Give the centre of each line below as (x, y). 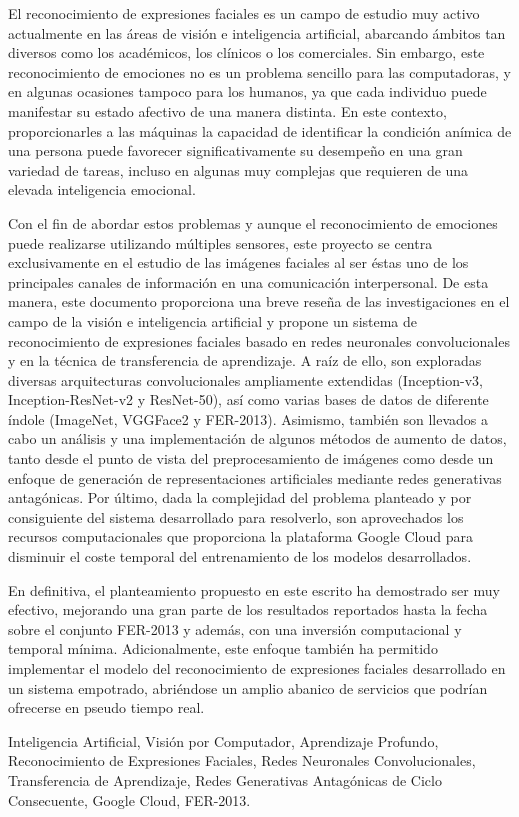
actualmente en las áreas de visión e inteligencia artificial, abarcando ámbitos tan (257, 32)
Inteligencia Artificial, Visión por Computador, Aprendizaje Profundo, (223, 740)
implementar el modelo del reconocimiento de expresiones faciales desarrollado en (257, 668)
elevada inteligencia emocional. (102, 189)
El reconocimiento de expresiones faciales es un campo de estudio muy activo (244, 13)
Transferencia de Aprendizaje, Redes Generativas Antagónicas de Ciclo (225, 779)
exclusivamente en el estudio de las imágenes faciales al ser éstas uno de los (238, 262)
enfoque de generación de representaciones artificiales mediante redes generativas (255, 477)
